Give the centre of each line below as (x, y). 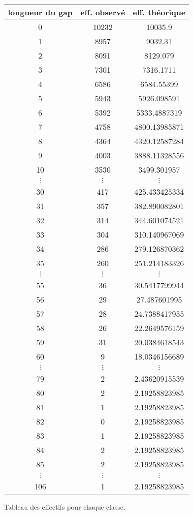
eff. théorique (159, 12)
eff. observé (103, 12)
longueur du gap (40, 12)
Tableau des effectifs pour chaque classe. (65, 507)
